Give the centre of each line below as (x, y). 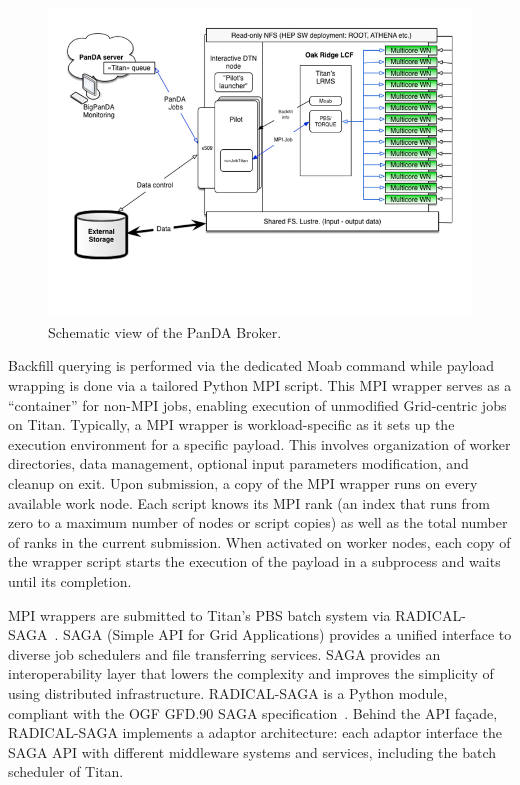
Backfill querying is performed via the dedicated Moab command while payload (251, 365)
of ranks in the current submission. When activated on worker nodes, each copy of (259, 541)
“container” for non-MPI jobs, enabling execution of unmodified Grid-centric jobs (257, 404)
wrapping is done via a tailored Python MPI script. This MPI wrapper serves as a (260, 385)
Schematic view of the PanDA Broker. (165, 331)
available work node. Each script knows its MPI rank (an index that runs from (249, 502)
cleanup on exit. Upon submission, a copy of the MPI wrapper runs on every (243, 483)
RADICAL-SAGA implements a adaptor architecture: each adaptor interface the (255, 732)
